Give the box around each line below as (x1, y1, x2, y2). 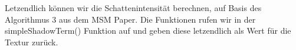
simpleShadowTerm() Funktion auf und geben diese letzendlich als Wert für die (5, 24, 291, 37)
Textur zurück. (5, 35, 58, 48)
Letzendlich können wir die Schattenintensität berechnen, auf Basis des (5, 2, 262, 13)
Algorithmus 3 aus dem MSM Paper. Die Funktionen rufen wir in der (5, 13, 256, 25)
